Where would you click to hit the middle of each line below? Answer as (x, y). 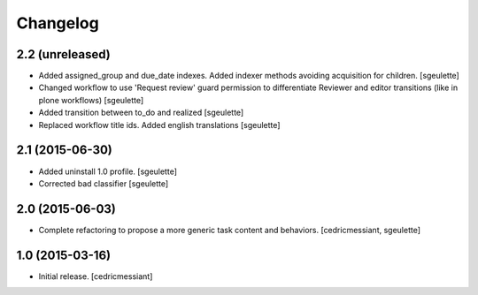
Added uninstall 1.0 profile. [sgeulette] (108, 171)
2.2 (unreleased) (63, 54)
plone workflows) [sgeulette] (91, 100)
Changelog (58, 23)
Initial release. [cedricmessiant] (96, 276)
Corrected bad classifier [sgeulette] (104, 183)
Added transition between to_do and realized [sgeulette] (141, 113)
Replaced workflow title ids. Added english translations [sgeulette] (159, 125)
